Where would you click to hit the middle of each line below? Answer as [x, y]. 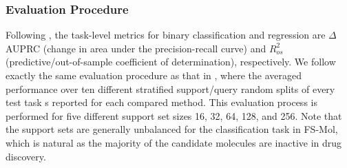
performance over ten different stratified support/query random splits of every [170, 88]
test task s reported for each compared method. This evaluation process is [161, 102]
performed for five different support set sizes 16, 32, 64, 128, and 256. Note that [174, 115]
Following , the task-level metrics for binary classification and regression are [166, 35]
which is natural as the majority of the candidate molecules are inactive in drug [174, 142]
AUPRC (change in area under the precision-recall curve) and [136, 48]
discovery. [26, 156]
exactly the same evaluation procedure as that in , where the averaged [154, 75]
